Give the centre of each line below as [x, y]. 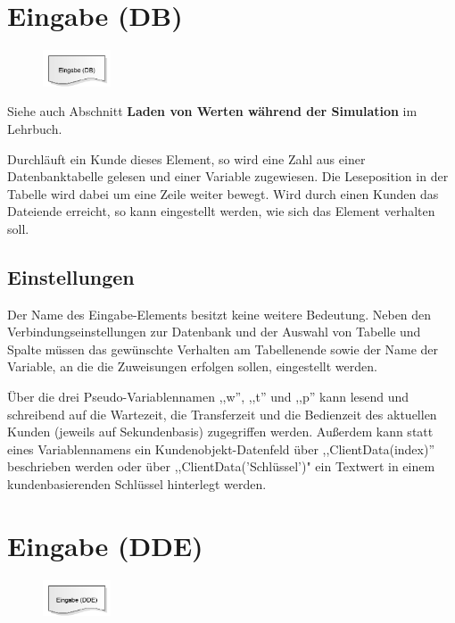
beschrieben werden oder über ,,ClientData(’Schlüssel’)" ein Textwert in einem [221, 466]
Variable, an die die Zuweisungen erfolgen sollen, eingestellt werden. [192, 366]
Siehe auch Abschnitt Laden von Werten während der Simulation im [212, 111]
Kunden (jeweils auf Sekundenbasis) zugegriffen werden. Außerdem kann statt [220, 432]
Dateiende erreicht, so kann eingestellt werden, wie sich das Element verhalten [221, 211]
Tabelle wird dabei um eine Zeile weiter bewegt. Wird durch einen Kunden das [223, 193]
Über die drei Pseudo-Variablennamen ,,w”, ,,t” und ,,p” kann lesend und [208, 397]
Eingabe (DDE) [105, 545]
